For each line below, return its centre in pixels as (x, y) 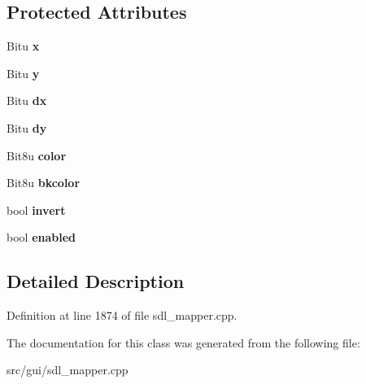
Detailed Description (96, 281)
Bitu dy (27, 127)
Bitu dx (27, 100)
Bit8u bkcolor (44, 183)
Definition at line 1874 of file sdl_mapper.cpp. (122, 315)
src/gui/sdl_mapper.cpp (68, 370)
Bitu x (23, 46)
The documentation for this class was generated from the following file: (183, 342)
